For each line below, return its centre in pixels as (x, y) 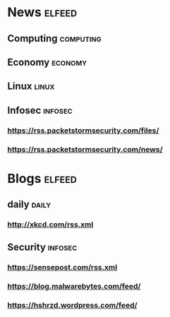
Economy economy (47, 62)
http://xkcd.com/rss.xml (50, 225)
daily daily (29, 204)
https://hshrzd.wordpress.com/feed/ (72, 306)
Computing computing (54, 38)
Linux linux (31, 86)
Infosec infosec (40, 110)
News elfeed (42, 12)
